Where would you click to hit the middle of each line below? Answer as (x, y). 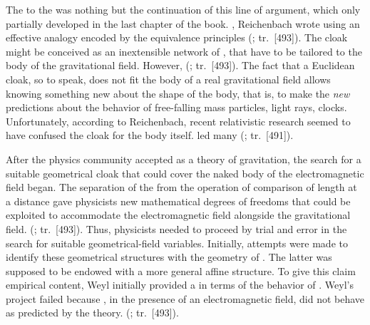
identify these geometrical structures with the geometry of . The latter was (169, 257)
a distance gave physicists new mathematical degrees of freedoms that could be (178, 201)
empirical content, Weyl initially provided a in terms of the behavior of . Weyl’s (180, 285)
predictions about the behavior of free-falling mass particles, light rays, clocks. (176, 107)
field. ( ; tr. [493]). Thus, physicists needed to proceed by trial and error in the (176, 228)
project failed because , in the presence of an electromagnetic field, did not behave (185, 298)
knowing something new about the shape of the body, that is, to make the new (178, 93)
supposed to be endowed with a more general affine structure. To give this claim (181, 270)
